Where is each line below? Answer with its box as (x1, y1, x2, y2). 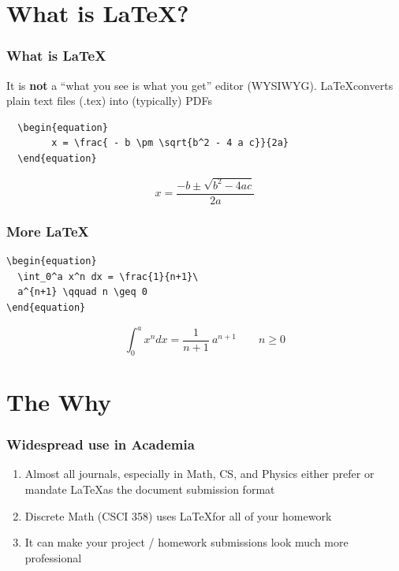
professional (24, 549, 82, 565)
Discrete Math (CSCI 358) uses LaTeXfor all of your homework (24, 507, 332, 524)
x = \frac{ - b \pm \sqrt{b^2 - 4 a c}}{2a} (51, 137, 289, 149)
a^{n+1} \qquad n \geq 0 (17, 286, 147, 298)
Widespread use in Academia (6, 435, 195, 454)
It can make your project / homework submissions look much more (24, 534, 349, 550)
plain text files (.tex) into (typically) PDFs (6, 92, 212, 109)
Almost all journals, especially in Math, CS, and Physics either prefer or (24, 465, 375, 482)
